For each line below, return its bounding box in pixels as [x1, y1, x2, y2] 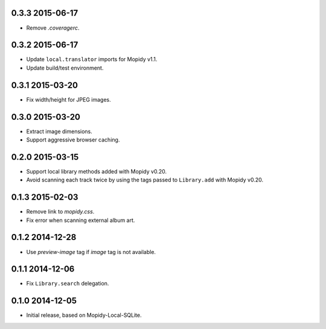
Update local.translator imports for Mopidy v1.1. [26, 56, 158, 63]
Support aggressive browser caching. [26, 136, 120, 143]
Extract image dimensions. [26, 128, 93, 135]
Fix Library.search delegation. [26, 280, 109, 287]
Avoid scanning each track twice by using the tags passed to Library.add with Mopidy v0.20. [26, 176, 264, 184]
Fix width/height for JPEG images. [26, 96, 111, 103]
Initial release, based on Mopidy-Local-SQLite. [26, 311, 142, 319]
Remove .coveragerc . [26, 24, 80, 31]
